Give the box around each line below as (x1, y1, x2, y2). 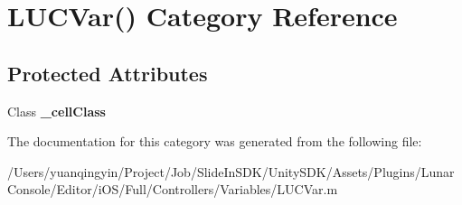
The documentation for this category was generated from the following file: (7, 132, 422, 151)
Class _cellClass (7, 101, 106, 120)
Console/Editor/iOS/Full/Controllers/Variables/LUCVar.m (7, 180, 338, 199)
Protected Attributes (7, 59, 208, 87)
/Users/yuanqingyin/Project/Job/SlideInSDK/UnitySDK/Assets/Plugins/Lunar (7, 162, 455, 181)
